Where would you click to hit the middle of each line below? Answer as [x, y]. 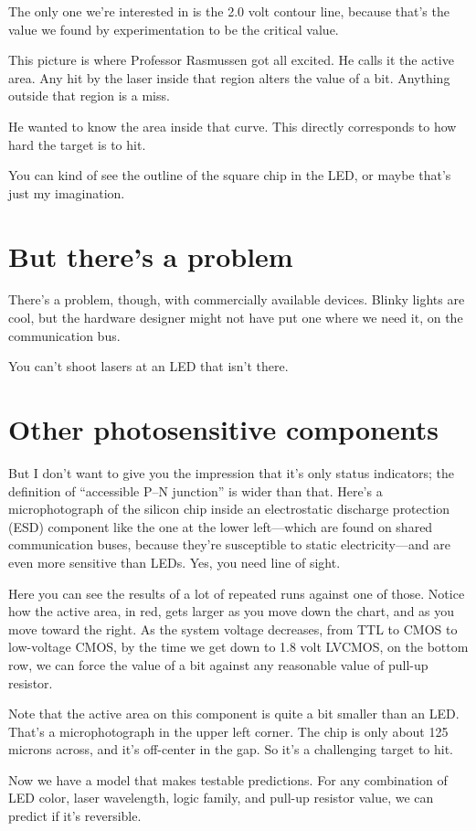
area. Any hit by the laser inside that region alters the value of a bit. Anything [229, 77]
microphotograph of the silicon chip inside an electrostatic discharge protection [229, 509]
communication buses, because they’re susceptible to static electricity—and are [229, 544]
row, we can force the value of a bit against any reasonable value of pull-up [218, 664]
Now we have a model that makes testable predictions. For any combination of [228, 779]
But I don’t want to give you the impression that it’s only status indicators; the [232, 472]
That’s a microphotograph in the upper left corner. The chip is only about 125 [228, 731]
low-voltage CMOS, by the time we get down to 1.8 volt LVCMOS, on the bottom [238, 647]
